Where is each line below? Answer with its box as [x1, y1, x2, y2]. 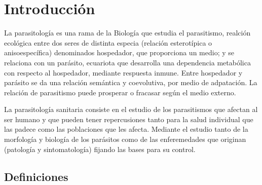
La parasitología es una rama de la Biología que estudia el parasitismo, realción [4, 27, 251, 38]
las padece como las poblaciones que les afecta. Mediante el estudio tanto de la [4, 124, 248, 134]
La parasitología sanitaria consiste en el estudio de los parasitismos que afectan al [4, 104, 258, 115]
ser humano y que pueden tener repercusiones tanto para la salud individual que [4, 114, 253, 124]
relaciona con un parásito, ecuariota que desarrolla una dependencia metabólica [4, 57, 251, 67]
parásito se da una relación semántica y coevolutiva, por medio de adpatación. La [4, 77, 257, 88]
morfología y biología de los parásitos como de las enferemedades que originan [4, 134, 246, 144]
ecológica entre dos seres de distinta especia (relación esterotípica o [4, 37, 212, 48]
